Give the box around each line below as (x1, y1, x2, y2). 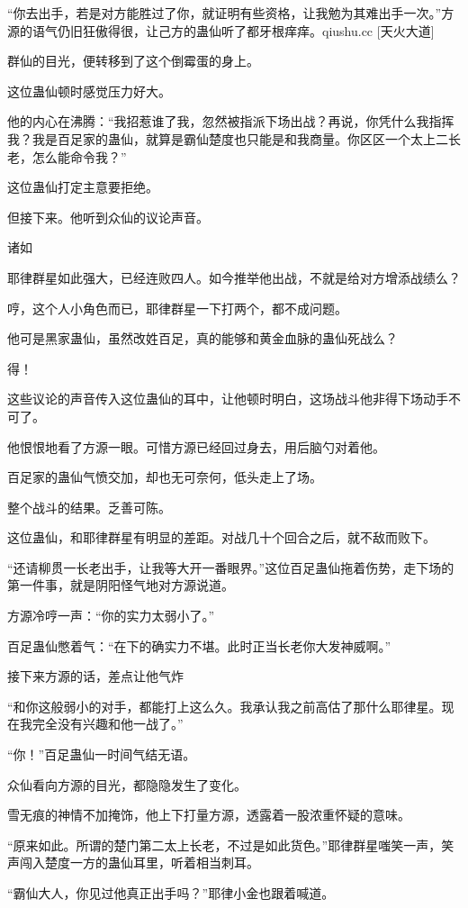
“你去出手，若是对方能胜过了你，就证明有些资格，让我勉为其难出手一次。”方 (7, 4, 454, 22)
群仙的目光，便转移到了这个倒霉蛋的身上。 (7, 51, 259, 70)
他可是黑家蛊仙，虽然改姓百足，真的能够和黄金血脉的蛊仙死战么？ (7, 329, 398, 348)
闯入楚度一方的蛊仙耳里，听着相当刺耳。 (19, 853, 259, 872)
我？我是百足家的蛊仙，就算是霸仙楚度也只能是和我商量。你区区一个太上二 (7, 129, 448, 148)
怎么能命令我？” (31, 147, 127, 166)
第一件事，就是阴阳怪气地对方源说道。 (7, 576, 234, 595)
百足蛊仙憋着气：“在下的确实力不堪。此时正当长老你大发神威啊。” (7, 636, 391, 655)
